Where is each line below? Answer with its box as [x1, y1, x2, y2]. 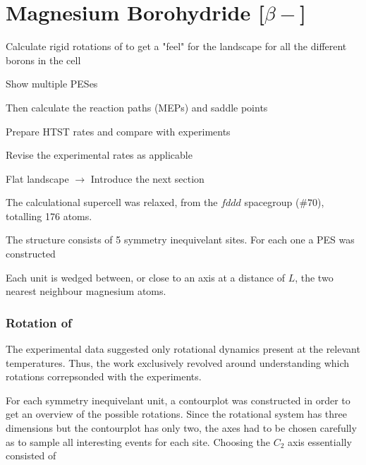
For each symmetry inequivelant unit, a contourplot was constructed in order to [6, 392, 350, 407]
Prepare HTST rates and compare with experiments [6, 123, 231, 138]
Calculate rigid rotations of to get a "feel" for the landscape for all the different [6, 39, 347, 54]
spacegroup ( [244, 195, 300, 210]
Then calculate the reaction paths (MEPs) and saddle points [6, 99, 268, 114]
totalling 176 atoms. [6, 208, 92, 223]
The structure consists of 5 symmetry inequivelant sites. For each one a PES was [6, 232, 355, 247]
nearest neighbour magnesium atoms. [6, 284, 166, 298]
